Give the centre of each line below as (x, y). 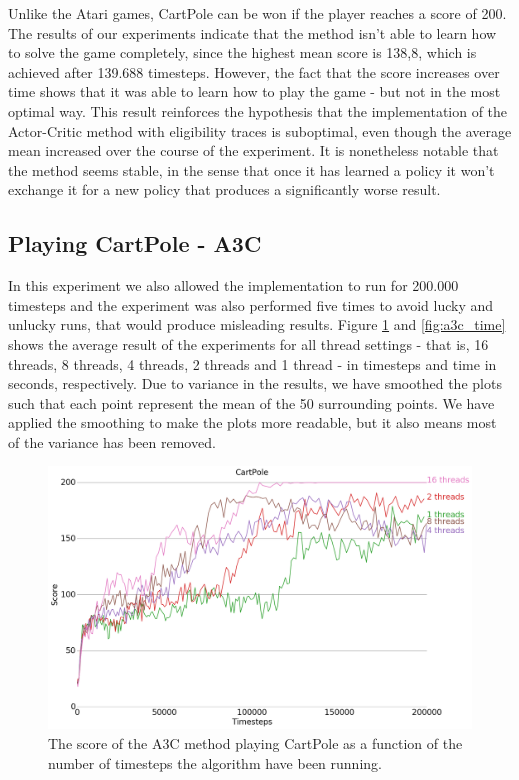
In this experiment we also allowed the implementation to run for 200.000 (233, 285)
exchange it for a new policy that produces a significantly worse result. (224, 189)
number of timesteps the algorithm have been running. (215, 762)
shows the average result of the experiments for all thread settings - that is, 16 (248, 343)
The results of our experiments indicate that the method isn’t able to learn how (252, 32)
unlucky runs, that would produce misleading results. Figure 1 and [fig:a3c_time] (257, 324)
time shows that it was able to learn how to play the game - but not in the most (254, 91)
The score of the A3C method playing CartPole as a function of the (255, 743)
